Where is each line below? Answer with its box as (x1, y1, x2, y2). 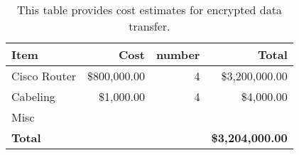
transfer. (129, 18, 170, 34)
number (156, 46, 200, 63)
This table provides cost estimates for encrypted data (16, 1, 282, 18)
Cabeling (11, 88, 55, 105)
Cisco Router (11, 68, 77, 84)
